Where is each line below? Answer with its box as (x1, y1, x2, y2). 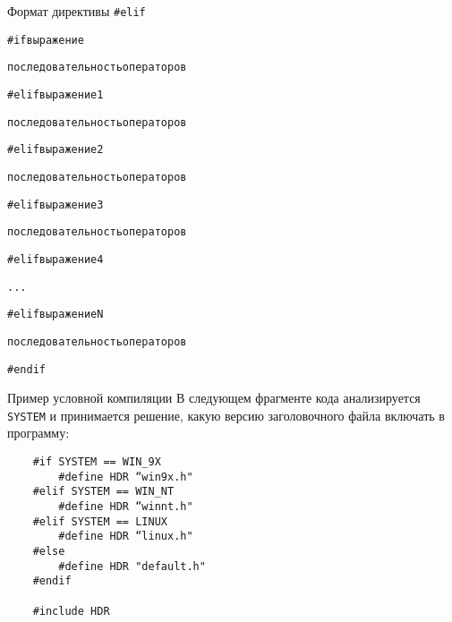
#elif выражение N (7, 308, 104, 321)
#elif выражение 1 (7, 88, 104, 101)
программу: (7, 423, 70, 442)
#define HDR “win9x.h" (58, 470, 193, 483)
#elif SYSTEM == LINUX (32, 515, 167, 528)
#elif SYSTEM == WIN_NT (32, 485, 175, 498)
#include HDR (32, 604, 110, 618)
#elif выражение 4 (7, 252, 104, 266)
